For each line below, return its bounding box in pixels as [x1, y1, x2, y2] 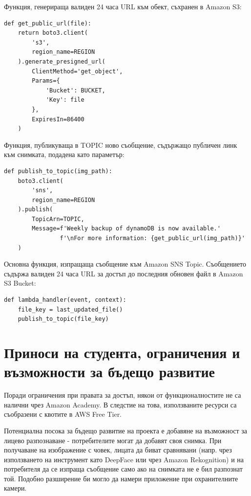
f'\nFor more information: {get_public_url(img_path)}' [60, 235, 245, 242]
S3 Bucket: [4, 278, 36, 288]
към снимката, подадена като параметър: [4, 149, 125, 159]
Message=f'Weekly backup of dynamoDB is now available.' [32, 225, 221, 232]
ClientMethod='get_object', [32, 68, 123, 75]
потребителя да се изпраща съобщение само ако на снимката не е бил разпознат [4, 464, 243, 474]
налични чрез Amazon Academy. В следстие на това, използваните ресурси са [4, 399, 237, 409]
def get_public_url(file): [4, 20, 91, 27]
